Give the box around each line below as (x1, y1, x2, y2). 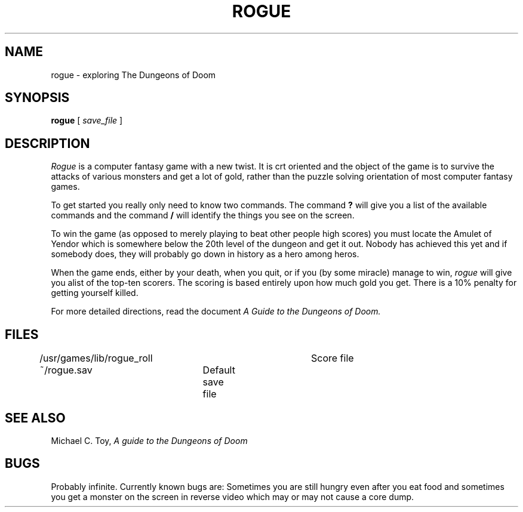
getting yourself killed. (51, 288, 139, 298)
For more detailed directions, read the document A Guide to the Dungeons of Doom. (51, 306, 381, 317)
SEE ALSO (5, 410, 66, 425)
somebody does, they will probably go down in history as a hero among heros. (51, 249, 359, 260)
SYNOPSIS (5, 90, 70, 106)
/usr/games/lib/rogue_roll (39, 352, 153, 365)
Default (202, 364, 235, 377)
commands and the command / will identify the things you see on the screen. (51, 210, 355, 221)
